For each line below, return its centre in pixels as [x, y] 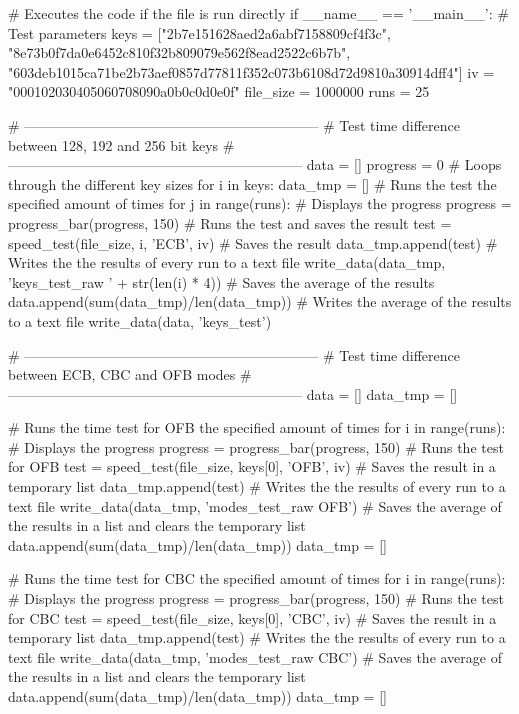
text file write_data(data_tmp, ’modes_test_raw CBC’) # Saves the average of [255, 656]
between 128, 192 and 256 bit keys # [121, 144]
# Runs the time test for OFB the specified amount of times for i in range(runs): [257, 427]
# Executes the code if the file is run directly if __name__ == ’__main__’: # [258, 13]
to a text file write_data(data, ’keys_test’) [140, 320]
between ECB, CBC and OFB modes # [130, 374]
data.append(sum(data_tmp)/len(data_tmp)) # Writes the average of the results [260, 301]
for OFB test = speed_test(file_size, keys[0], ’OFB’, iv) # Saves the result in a [252, 466]
